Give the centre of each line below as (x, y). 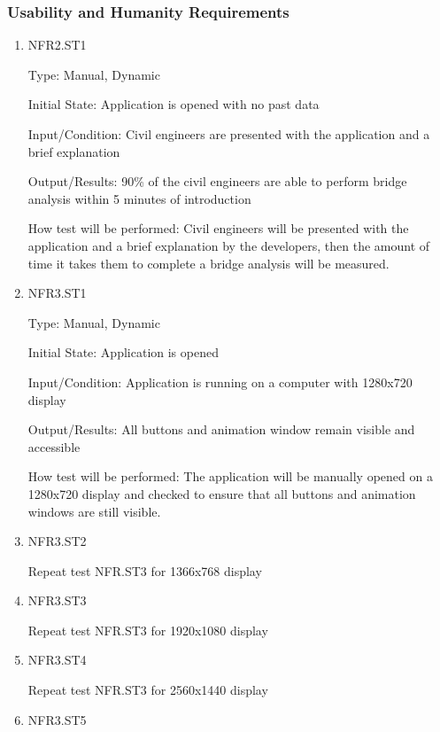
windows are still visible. (94, 511)
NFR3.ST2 (57, 541)
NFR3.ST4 (57, 660)
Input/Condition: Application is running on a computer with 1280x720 (220, 382)
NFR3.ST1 (57, 293)
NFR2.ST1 (57, 45)
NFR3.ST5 (57, 719)
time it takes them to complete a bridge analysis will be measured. (208, 263)
